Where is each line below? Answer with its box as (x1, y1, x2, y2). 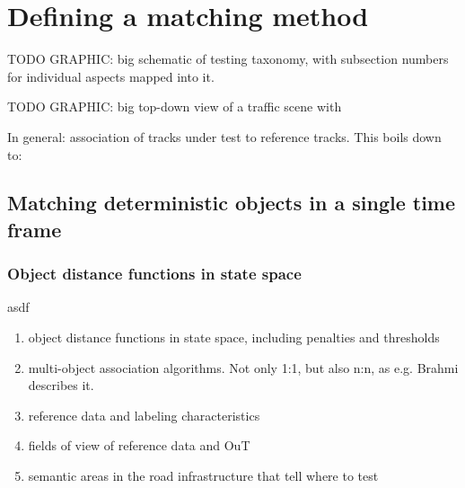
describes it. (28, 376, 94, 395)
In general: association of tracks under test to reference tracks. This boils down (7, 127, 442, 146)
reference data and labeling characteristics (28, 405, 260, 424)
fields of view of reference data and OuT (28, 436, 250, 455)
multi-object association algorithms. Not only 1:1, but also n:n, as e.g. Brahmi (28, 358, 459, 377)
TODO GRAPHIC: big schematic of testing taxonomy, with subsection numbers (7, 49, 449, 68)
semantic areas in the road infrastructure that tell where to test (28, 466, 379, 485)
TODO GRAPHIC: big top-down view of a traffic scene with (7, 97, 342, 116)
